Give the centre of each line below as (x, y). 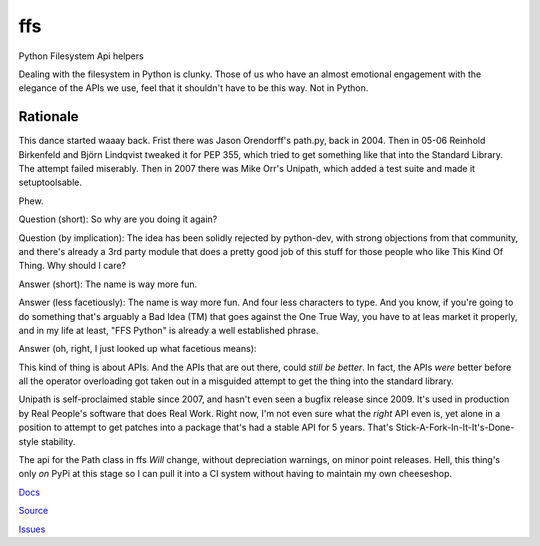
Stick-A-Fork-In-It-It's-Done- (455, 427)
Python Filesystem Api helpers (81, 56)
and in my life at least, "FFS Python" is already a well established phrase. (168, 330)
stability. (58, 441)
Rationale (48, 116)
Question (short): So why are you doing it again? (118, 219)
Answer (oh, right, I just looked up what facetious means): (137, 349)
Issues (32, 529)
